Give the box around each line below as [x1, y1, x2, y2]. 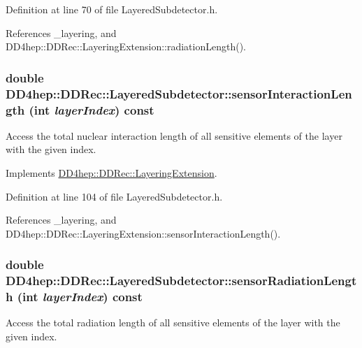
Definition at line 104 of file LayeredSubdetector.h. [6, 189, 223, 203]
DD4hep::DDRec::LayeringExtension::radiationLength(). [6, 39, 247, 54]
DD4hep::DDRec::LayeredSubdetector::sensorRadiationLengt [6, 272, 357, 289]
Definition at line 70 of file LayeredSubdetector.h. [6, 2, 218, 16]
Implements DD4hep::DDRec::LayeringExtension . [6, 166, 217, 180]
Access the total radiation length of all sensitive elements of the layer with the [6, 315, 340, 330]
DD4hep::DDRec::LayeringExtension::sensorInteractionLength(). [6, 226, 281, 240]
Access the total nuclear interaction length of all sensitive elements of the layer [6, 128, 342, 143]
